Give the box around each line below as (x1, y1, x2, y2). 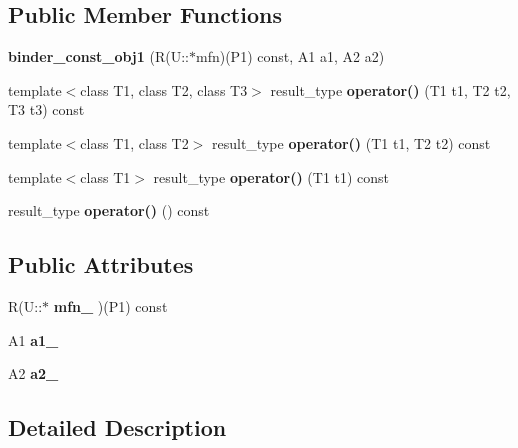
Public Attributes (8, 249, 194, 280)
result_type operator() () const (8, 200, 210, 221)
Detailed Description (8, 412, 227, 443)
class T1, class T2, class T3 (80, 79, 248, 100)
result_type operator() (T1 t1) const (153, 166, 390, 187)
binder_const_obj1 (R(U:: (8, 46, 189, 67)
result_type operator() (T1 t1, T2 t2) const (212, 132, 491, 153)
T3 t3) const (8, 99, 85, 120)
